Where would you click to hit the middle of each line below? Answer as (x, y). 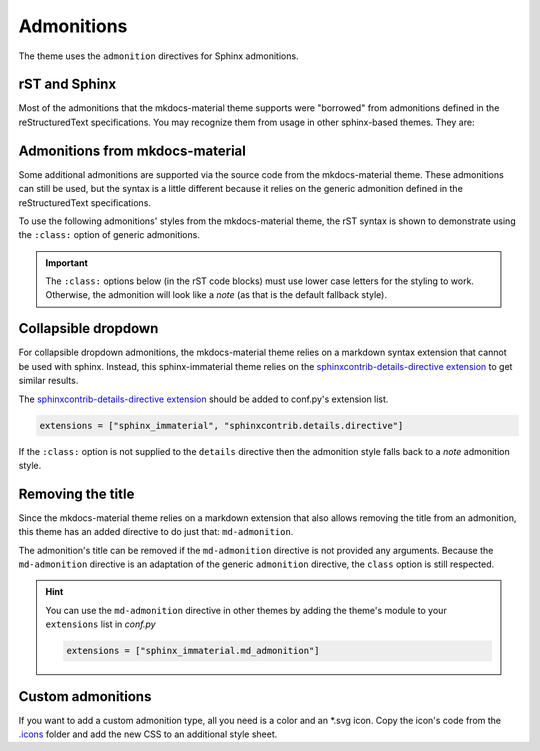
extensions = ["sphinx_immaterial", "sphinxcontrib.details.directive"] (221, 425)
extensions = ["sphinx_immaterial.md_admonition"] (193, 651)
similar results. (48, 381)
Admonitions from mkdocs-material (132, 150)
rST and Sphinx (67, 84)
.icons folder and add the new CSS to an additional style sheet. (148, 734)
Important (67, 262)
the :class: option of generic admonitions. (109, 235)
